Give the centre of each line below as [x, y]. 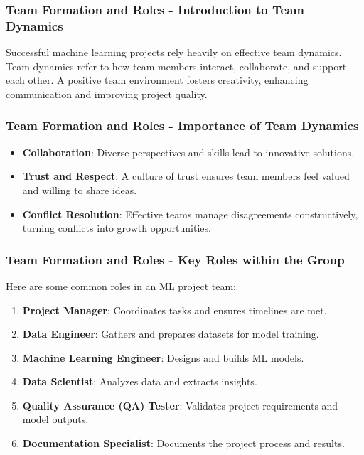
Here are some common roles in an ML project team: [121, 285]
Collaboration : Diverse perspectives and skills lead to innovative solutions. [188, 152]
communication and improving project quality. [107, 93]
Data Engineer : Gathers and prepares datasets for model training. [171, 334]
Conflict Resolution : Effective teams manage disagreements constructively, [190, 214]
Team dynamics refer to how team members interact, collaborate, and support [176, 66]
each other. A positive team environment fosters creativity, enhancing [157, 80]
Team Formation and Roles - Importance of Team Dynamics [182, 125]
